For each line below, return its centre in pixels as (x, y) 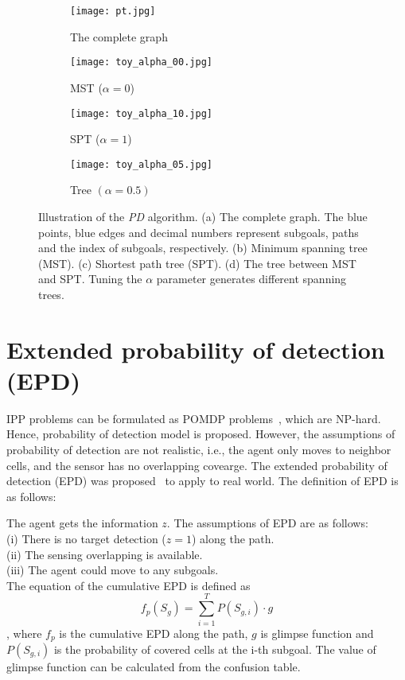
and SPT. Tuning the (90, 279)
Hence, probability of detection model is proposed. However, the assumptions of (201, 434)
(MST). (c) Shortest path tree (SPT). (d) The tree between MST (197, 263)
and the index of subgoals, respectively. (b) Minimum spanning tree (203, 248)
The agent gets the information (82, 523)
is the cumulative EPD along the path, (154, 633)
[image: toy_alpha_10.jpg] (141, 113)
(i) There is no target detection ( (86, 539)
